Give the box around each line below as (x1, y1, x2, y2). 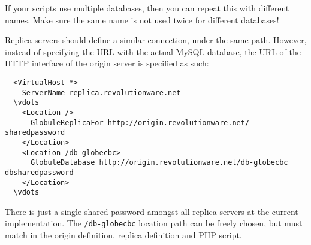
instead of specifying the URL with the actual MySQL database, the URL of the (5, 45, 301, 58)
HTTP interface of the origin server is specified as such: (5, 57, 209, 69)
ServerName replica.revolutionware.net (22, 88, 181, 97)
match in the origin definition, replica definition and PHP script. (5, 229, 242, 241)
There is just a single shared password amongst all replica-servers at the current (5, 205, 298, 217)
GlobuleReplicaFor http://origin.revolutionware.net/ (30, 118, 250, 127)
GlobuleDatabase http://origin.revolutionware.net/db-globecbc (30, 158, 288, 167)
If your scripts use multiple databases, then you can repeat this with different (5, 2, 289, 14)
